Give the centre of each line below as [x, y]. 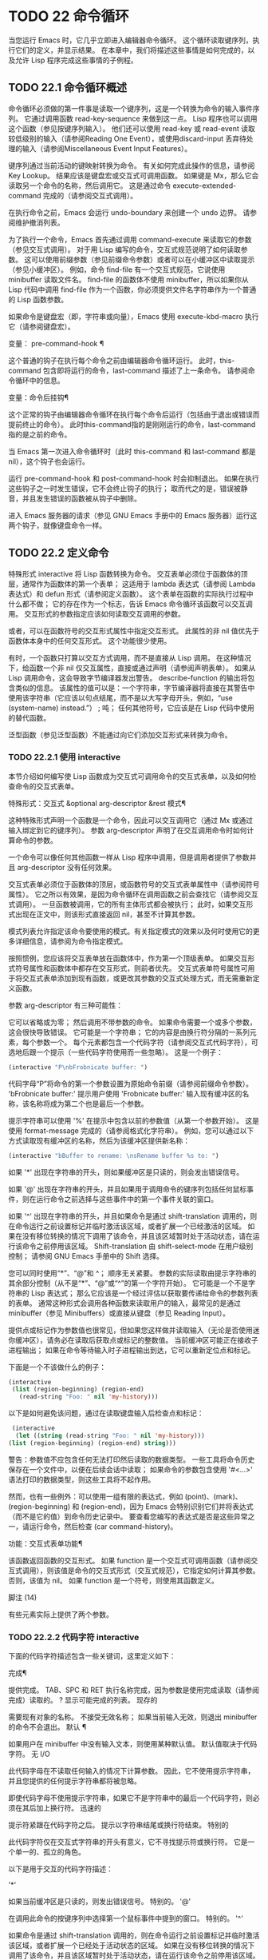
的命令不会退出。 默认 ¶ [47, 1727]
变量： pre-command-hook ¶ [56, 343]
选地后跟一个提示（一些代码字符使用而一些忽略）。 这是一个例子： [116, 1052]
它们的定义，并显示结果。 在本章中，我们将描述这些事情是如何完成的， [131, 50]
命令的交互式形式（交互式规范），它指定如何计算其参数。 [167, 1570]
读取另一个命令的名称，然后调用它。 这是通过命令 [90, 186]
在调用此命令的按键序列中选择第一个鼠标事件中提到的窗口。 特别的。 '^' [126, 1918]
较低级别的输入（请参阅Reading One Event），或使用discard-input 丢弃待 [128, 138]
